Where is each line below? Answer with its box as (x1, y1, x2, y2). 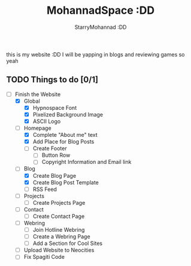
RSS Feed (32, 186, 57, 193)
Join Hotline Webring (32, 226, 85, 233)
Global (23, 97, 40, 104)
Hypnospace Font (32, 104, 77, 111)
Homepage (23, 124, 52, 132)
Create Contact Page (32, 213, 85, 220)
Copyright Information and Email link (41, 159, 132, 166)
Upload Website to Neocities (23, 247, 95, 254)
